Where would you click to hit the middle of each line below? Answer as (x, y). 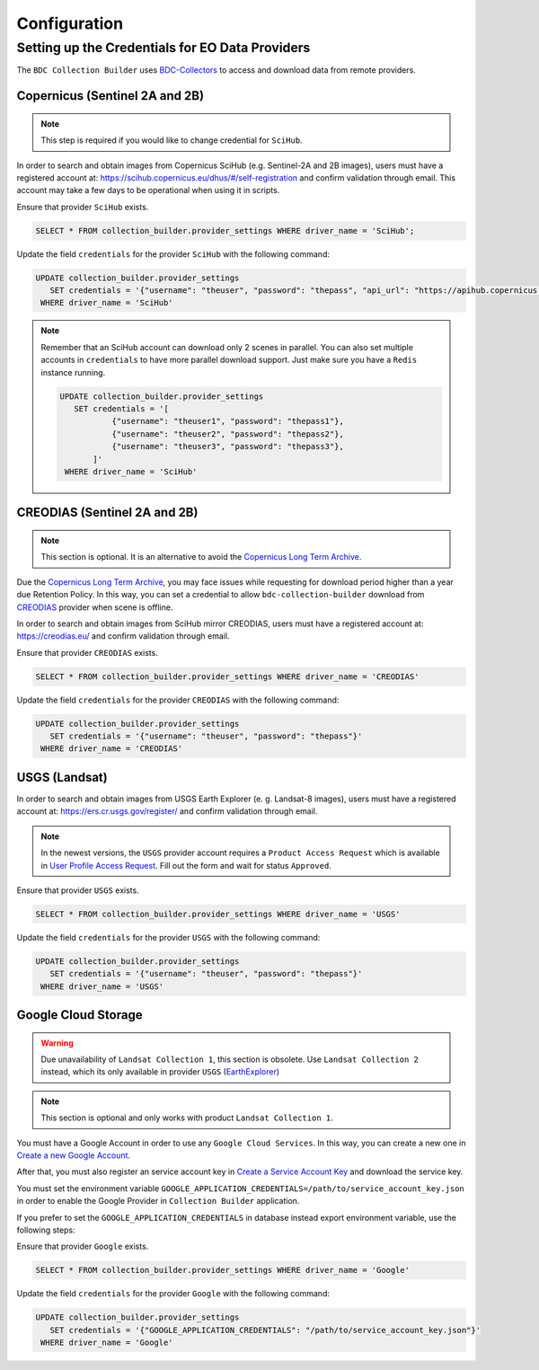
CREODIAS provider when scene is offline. (95, 607)
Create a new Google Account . (73, 1155)
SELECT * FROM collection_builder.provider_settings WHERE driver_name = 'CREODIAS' (227, 676)
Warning (57, 1043)
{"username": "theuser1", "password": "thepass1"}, (228, 421)
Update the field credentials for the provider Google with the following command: (173, 1294)
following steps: (46, 1230)
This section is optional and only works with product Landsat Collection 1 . (187, 1118)
